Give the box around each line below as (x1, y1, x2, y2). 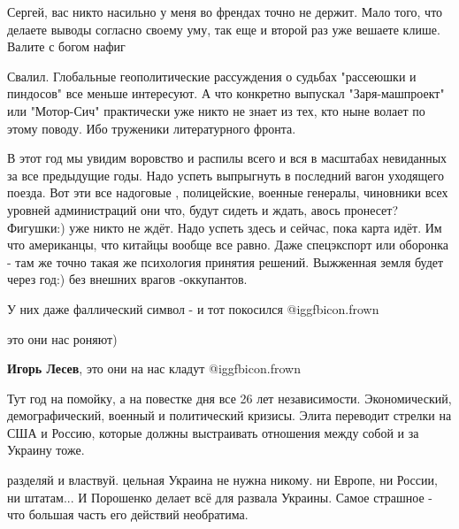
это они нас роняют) (7, 329, 118, 348)
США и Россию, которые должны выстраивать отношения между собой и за (7, 423, 419, 441)
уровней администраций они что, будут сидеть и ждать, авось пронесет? (7, 200, 399, 218)
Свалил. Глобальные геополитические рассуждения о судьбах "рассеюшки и (7, 66, 417, 85)
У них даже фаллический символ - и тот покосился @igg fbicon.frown (7, 299, 379, 318)
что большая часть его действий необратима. (7, 505, 249, 524)
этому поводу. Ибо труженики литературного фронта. (7, 119, 296, 137)
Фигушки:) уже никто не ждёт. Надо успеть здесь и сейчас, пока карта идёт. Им (7, 218, 442, 236)
